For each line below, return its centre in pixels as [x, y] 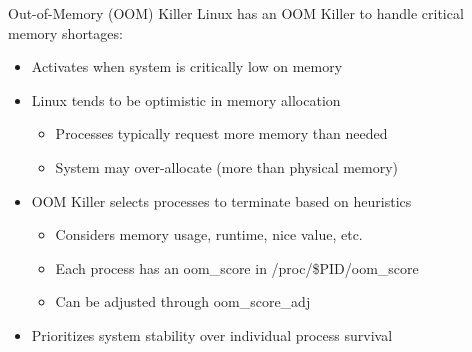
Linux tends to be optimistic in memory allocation [186, 99]
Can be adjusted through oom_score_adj [183, 301]
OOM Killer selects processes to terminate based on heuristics [221, 200]
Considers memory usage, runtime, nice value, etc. [209, 234]
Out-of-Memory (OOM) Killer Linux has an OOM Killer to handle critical [236, 13]
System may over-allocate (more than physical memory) [227, 166]
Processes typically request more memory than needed [221, 133]
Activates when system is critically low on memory [187, 66]
